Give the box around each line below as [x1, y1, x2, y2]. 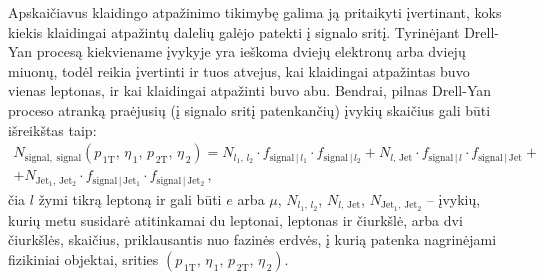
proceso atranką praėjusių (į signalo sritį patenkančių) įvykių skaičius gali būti [8, 99, 491, 120]
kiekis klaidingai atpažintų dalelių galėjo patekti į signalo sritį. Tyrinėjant [8, 21, 460, 42]
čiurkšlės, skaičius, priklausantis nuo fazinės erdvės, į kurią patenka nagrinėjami [8, 229, 497, 250]
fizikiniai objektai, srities [8, 248, 159, 269]
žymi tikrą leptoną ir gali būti [38, 188, 222, 209]
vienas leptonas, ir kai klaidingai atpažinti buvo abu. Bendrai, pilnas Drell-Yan [8, 80, 492, 101]
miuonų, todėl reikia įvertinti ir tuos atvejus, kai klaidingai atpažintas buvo [8, 60, 470, 81]
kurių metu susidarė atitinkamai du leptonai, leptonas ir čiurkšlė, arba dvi [8, 209, 463, 230]
